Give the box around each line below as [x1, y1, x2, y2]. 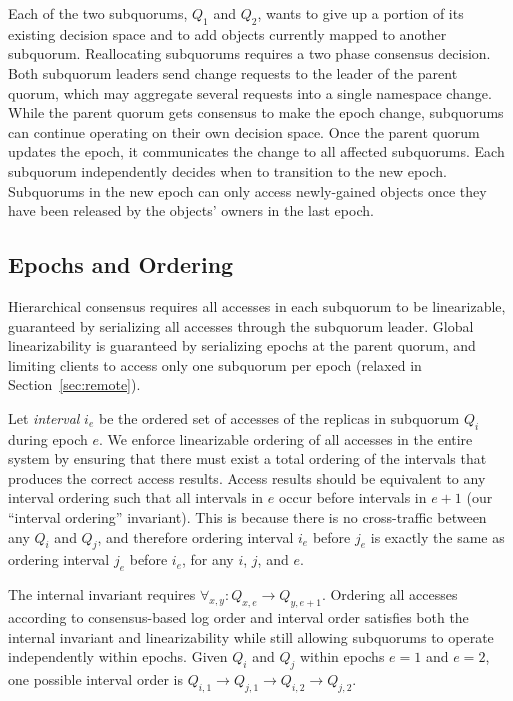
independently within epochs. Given [8, 646, 228, 667]
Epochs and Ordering [8, 249, 234, 280]
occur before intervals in [278, 487, 427, 508]
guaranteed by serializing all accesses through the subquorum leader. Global [8, 315, 474, 336]
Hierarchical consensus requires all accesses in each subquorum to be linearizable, [8, 295, 506, 316]
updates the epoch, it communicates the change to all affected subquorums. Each [8, 141, 505, 162]
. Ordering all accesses [321, 584, 458, 605]
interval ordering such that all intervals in [8, 487, 264, 508]
